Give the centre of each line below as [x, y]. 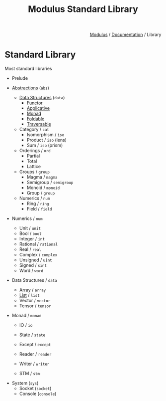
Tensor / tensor [35, 306]
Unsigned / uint [36, 260]
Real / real [30, 249]
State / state [32, 335]
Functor [35, 103]
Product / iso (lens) [46, 140]
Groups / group [35, 172]
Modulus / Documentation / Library [125, 35]
